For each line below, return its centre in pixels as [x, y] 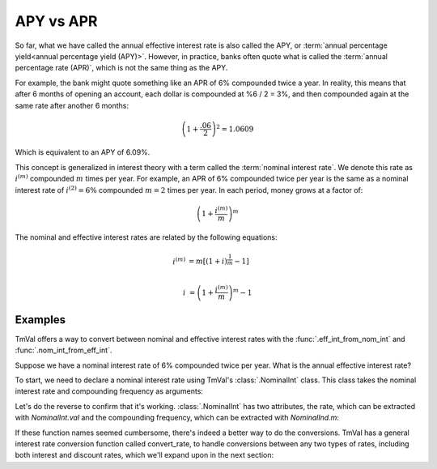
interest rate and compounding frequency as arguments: [109, 391]
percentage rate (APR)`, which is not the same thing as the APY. [121, 68]
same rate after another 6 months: [72, 105]
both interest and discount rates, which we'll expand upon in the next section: [144, 455]
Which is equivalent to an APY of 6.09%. [83, 152]
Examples [40, 320]
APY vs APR [56, 21]
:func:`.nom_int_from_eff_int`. [64, 350]
